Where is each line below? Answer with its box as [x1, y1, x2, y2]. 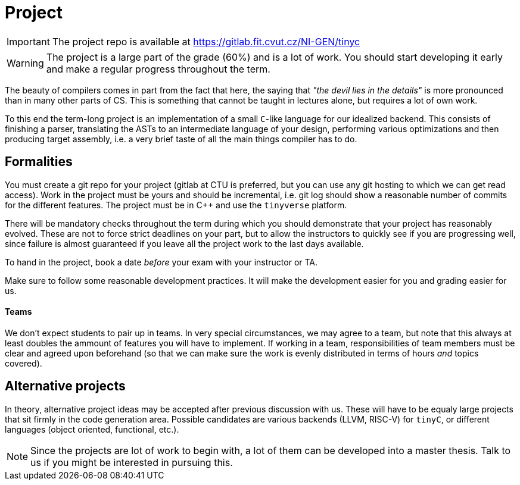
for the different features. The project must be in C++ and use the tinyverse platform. [5, 199, 347, 210]
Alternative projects [5, 378, 126, 394]
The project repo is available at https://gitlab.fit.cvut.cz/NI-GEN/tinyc [52, 35, 360, 48]
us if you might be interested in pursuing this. [30, 456, 233, 468]
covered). [5, 358, 42, 368]
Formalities [5, 154, 73, 170]
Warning [7, 57, 44, 69]
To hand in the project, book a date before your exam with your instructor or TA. [5, 256, 318, 267]
